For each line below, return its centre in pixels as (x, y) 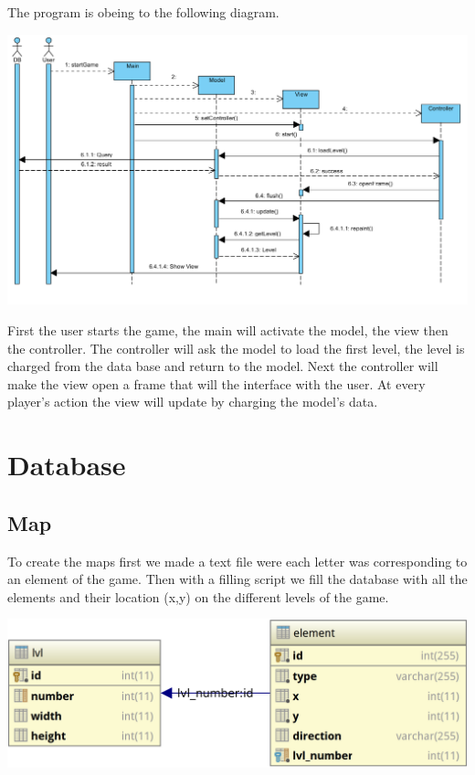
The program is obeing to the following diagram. (143, 12)
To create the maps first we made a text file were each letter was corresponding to (237, 561)
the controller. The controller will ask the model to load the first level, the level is (236, 348)
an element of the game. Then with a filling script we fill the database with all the (237, 579)
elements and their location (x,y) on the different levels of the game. (198, 596)
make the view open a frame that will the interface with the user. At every (216, 383)
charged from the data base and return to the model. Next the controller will (223, 366)
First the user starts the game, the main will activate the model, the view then (228, 329)
